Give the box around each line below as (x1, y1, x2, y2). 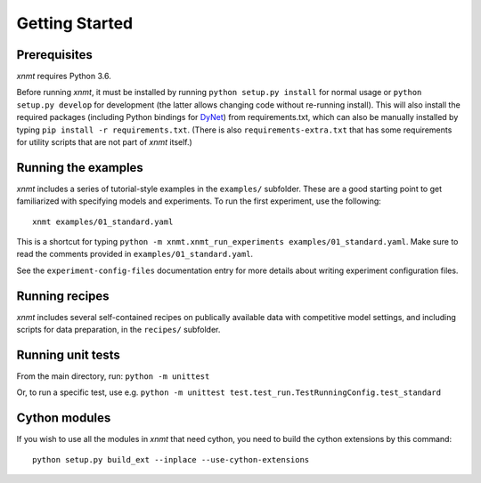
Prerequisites (16, 47, 93, 62)
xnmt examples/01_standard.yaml (32, 216, 174, 227)
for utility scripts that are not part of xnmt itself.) (16, 137, 193, 148)
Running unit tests (16, 347, 120, 362)
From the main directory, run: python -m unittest (16, 371, 210, 382)
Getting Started (16, 13, 134, 33)
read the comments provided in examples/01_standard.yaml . (16, 249, 254, 260)
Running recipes (16, 288, 110, 303)
